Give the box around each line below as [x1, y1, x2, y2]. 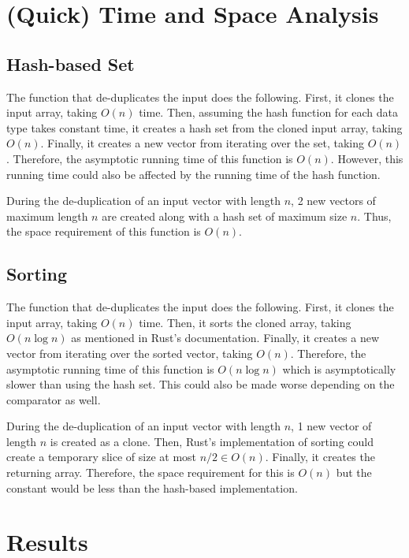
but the [336, 464, 372, 481]
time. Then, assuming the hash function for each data [139, 104, 399, 121]
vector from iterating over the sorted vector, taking [6, 344, 253, 361]
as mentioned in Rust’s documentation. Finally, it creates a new [71, 329, 380, 346]
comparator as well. [6, 391, 101, 407]
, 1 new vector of [291, 418, 372, 434]
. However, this [330, 150, 403, 166]
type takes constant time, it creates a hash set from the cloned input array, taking [6, 119, 403, 136]
